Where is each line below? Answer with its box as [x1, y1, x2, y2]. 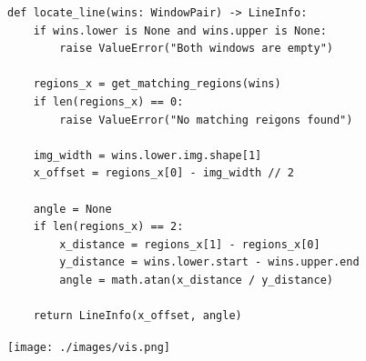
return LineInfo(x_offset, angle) [33, 309, 242, 323]
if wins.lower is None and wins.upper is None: [33, 24, 327, 37]
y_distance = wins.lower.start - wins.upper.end [59, 256, 360, 269]
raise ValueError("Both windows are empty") [59, 42, 333, 55]
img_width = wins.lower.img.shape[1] [33, 148, 262, 162]
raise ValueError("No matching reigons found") [59, 113, 353, 126]
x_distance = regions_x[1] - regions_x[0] [59, 237, 320, 251]
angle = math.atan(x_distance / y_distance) [59, 273, 333, 286]
